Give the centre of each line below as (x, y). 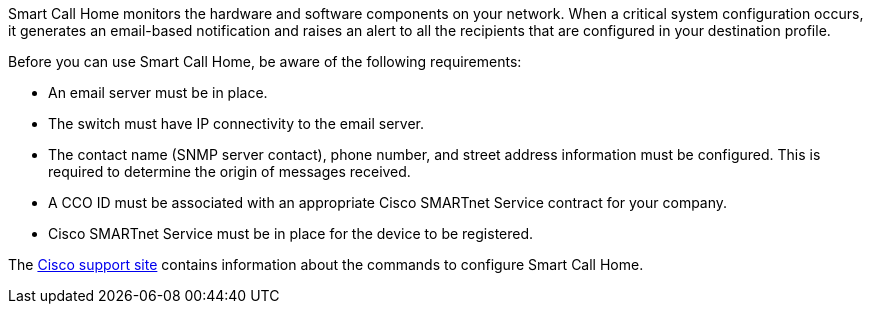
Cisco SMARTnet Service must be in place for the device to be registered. (291, 233)
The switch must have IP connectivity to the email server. (236, 123)
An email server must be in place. (158, 92)
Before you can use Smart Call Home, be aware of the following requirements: (265, 61)
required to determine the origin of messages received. (229, 171)
